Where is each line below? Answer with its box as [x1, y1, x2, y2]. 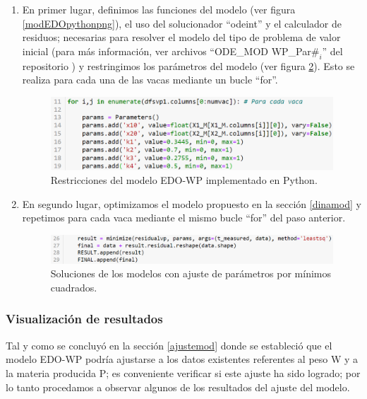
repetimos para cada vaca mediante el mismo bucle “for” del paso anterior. [22, 210, 346, 225]
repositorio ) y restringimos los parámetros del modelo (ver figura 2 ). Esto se [22, 58, 355, 73]
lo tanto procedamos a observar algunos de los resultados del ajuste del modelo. [6, 379, 350, 394]
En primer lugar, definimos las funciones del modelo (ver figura [22, 2, 296, 16]
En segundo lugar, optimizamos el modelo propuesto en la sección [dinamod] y [22, 196, 361, 211]
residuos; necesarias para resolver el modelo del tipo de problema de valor [22, 30, 341, 45]
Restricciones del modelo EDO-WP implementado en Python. [50, 173, 318, 187]
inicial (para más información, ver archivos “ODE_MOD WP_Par [22, 43, 311, 58]
